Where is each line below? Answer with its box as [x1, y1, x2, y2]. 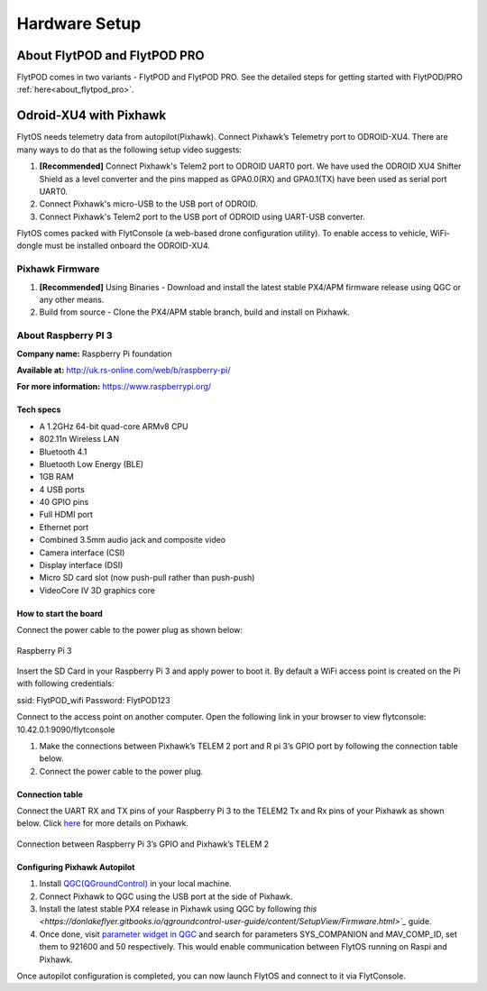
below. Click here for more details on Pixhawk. [16, 818, 189, 829]
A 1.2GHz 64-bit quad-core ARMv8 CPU [39, 420, 188, 432]
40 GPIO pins [39, 497, 89, 508]
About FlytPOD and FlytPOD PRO [16, 48, 205, 63]
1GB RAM [39, 472, 74, 482]
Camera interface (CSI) [39, 546, 125, 558]
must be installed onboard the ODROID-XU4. [44, 240, 211, 252]
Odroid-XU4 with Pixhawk [16, 108, 167, 124]
